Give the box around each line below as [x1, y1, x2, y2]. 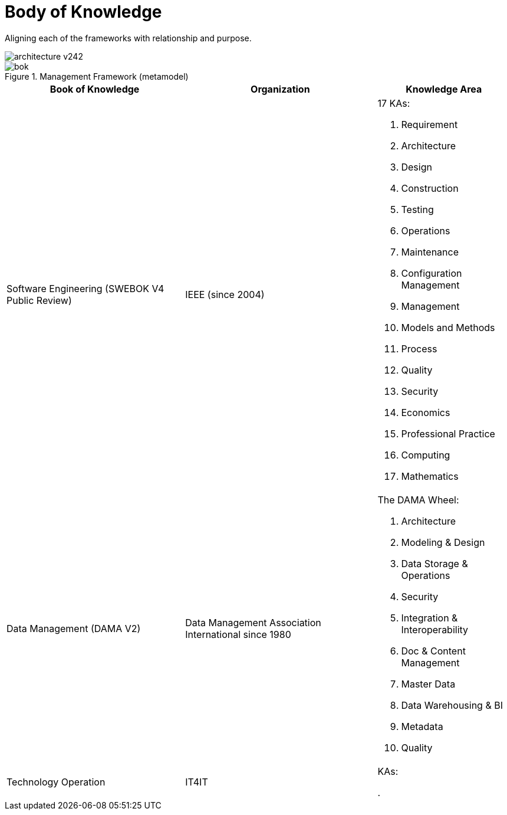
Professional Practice [401, 427, 495, 440]
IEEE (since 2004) [185, 288, 265, 300]
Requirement [401, 118, 458, 130]
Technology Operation [6, 775, 106, 788]
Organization [251, 83, 310, 95]
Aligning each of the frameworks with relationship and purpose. [5, 32, 252, 43]
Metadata [401, 720, 443, 732]
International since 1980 [185, 628, 291, 640]
